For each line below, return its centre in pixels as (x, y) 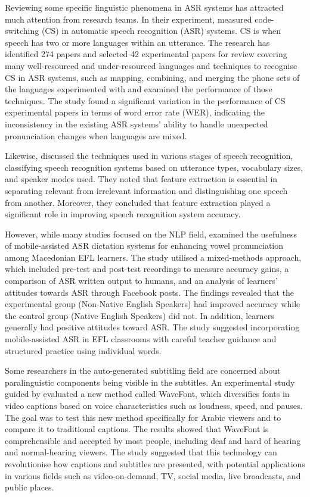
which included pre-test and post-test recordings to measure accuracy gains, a (147, 269)
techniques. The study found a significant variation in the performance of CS (145, 100)
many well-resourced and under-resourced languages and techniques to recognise (151, 65)
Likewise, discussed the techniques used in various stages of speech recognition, (149, 156)
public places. (30, 487)
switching (22, 31)
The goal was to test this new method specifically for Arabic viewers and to (143, 417)
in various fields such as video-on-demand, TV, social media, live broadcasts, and (153, 475)
